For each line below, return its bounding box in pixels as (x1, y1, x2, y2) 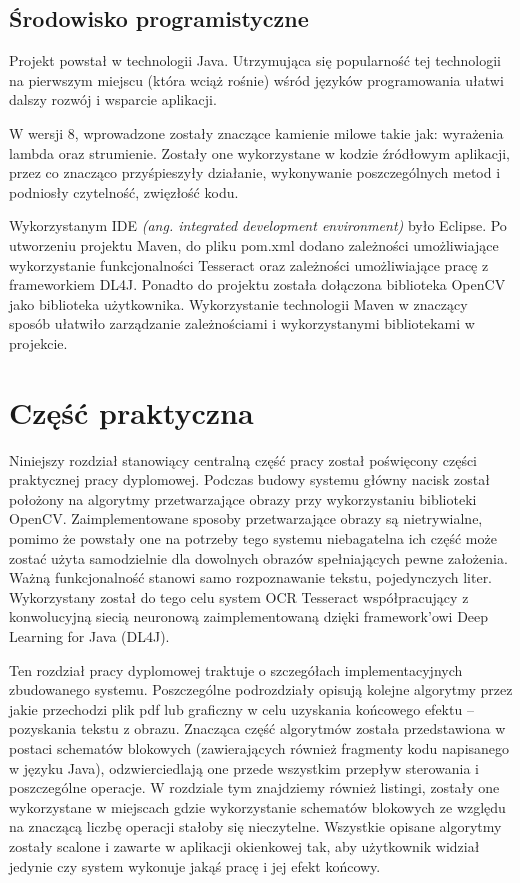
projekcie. (9, 332, 68, 353)
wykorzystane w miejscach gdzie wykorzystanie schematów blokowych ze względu (9, 796, 506, 817)
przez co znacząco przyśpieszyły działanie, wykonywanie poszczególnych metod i (9, 162, 501, 183)
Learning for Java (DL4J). (9, 625, 170, 646)
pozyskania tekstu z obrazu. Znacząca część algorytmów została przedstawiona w (9, 718, 506, 739)
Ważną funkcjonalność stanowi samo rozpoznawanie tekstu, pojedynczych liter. (9, 567, 493, 588)
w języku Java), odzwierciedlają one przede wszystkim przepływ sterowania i (9, 757, 479, 778)
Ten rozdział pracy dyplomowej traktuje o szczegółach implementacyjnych (9, 659, 463, 680)
